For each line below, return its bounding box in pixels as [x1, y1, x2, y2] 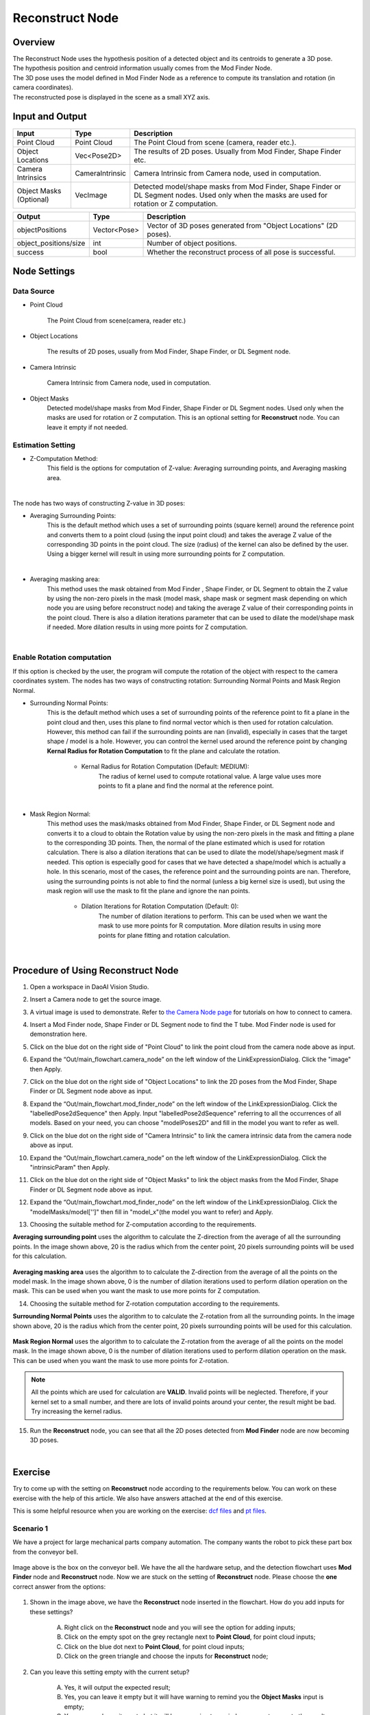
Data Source [12, 286, 55, 296]
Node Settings [12, 265, 75, 277]
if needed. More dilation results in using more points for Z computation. [47, 623, 248, 631]
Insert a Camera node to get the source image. [29, 995, 162, 1004]
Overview [12, 36, 56, 48]
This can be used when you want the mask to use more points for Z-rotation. [12, 1356, 230, 1364]
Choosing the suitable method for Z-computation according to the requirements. [29, 1220, 257, 1228]
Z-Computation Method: [29, 454, 99, 462]
